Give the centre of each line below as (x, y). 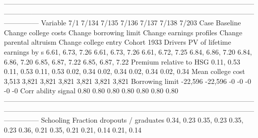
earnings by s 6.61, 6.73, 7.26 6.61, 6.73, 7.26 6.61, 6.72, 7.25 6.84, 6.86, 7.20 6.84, (128, 51)
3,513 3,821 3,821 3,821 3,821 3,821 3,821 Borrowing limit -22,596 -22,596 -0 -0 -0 (128, 81)
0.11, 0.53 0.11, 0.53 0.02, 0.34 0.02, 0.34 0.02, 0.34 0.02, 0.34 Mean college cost (125, 71)
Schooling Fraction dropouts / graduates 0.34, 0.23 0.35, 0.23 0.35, (142, 120)
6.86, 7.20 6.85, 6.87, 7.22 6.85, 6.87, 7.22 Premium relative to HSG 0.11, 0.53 (122, 61)
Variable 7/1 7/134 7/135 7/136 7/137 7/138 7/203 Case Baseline (141, 23)
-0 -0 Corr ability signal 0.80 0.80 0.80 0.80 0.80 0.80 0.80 (91, 91)
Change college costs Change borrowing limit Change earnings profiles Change (123, 32)
